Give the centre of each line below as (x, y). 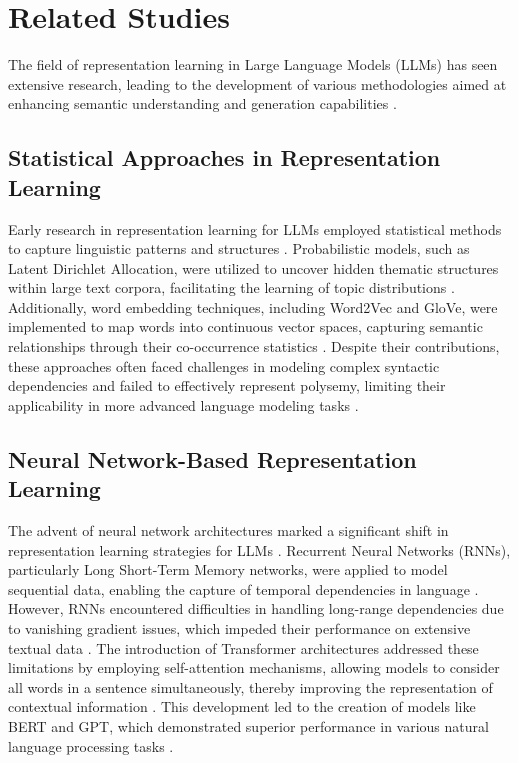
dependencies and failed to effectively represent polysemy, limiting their (227, 385)
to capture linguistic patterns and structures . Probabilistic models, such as (239, 248)
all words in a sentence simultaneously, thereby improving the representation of (250, 686)
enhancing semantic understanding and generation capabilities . (202, 103)
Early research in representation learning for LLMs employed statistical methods (255, 228)
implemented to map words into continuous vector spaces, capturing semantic (245, 326)
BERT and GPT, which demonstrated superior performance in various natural (248, 725)
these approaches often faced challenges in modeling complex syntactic (224, 365)
